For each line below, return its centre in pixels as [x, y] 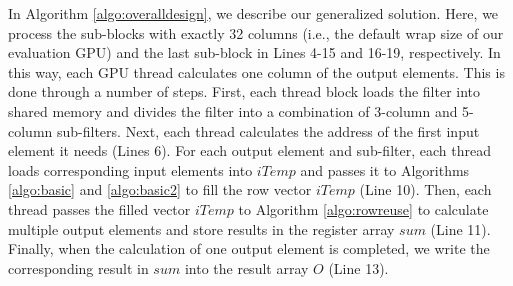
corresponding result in [78, 267]
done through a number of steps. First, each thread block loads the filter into [244, 91]
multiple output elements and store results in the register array [201, 228]
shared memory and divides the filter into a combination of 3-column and [233, 110]
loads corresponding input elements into [130, 169]
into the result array [246, 267]
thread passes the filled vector [99, 208]
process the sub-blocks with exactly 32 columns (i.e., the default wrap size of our [256, 32]
